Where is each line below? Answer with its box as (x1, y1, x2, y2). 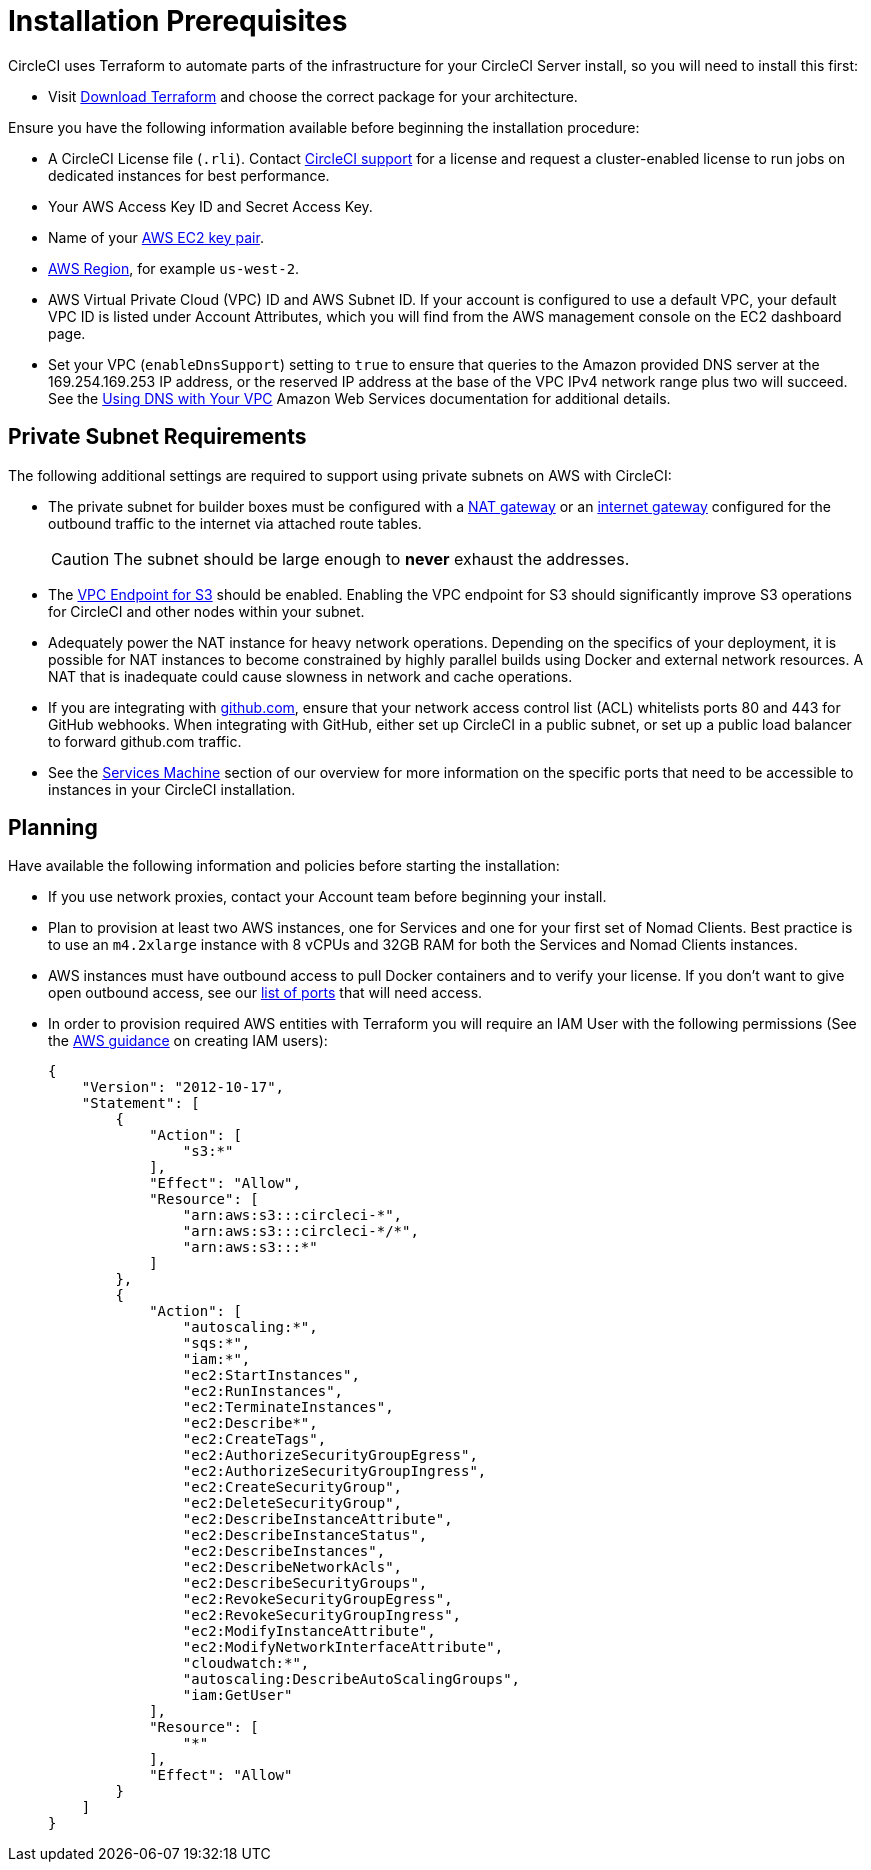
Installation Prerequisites (8, 4, 348, 38)
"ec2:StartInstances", (182, 1367, 360, 1384)
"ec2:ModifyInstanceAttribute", (182, 1623, 436, 1640)
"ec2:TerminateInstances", (182, 1399, 394, 1416)
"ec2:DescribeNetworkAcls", (182, 1559, 403, 1576)
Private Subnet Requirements (8, 424, 307, 450)
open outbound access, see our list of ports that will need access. (48, 984, 483, 1002)
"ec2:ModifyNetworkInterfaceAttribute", (182, 1639, 504, 1656)
